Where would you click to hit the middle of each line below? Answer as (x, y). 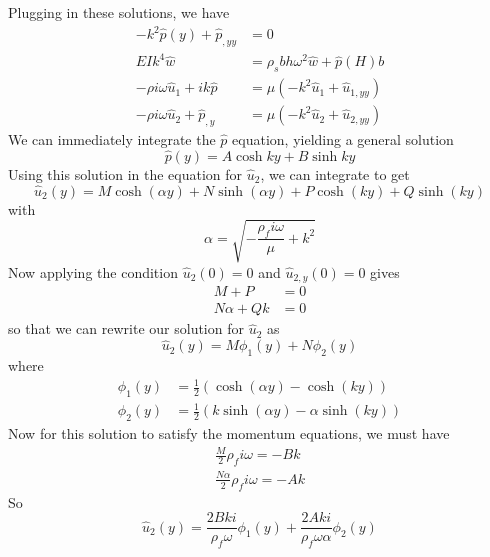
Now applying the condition (93, 271)
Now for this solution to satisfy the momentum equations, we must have (229, 433)
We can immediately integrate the (112, 139)
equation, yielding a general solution (343, 139)
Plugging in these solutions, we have (119, 12)
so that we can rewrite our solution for (126, 328)
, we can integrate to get (335, 173)
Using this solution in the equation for (125, 173)
